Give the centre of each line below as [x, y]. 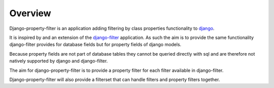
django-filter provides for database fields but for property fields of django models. [95, 45]
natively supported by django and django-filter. [59, 61]
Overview [30, 13]
